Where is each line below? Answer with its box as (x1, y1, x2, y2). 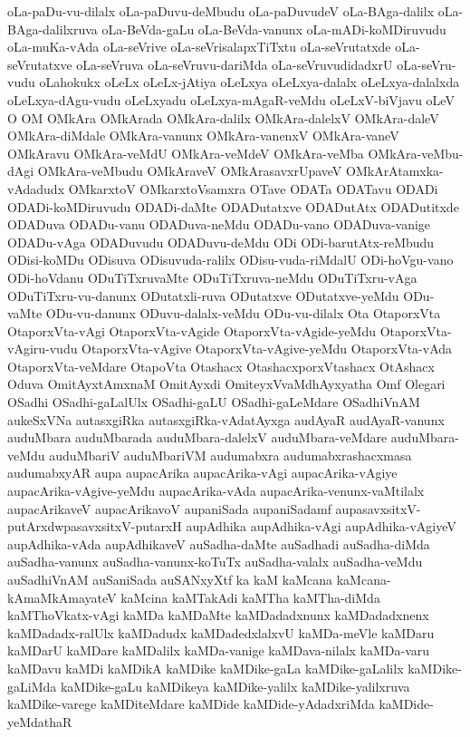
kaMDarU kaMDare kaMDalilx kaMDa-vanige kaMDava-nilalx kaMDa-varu (7, 641, 430, 660)
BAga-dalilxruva (7, 19, 98, 38)
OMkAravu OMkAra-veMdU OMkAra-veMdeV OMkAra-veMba (7, 143, 364, 162)
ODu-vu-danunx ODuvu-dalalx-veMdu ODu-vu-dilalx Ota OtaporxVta (45, 304, 441, 323)
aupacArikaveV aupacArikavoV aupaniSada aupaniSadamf (7, 499, 331, 518)
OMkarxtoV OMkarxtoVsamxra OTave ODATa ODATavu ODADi (68, 179, 438, 198)
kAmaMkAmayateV (7, 587, 117, 606)
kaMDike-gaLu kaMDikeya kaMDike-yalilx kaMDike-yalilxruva (60, 676, 410, 695)
